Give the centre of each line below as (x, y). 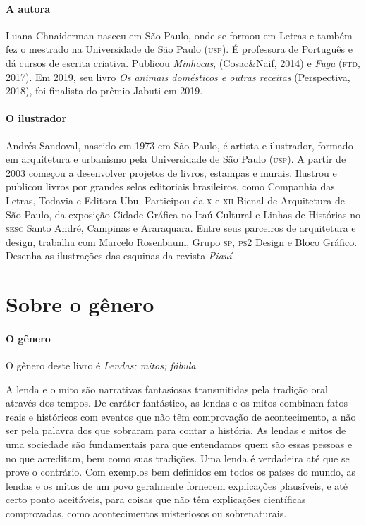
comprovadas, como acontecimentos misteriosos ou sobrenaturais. (146, 513)
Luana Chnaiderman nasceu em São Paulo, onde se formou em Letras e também (179, 35)
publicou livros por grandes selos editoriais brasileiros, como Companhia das (170, 186)
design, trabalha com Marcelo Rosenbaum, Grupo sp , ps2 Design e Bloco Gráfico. (182, 241)
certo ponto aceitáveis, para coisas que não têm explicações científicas (156, 499)
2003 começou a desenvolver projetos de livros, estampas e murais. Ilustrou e (171, 172)
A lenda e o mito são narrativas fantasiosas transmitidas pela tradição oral (167, 389)
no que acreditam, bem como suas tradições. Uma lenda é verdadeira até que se (178, 458)
